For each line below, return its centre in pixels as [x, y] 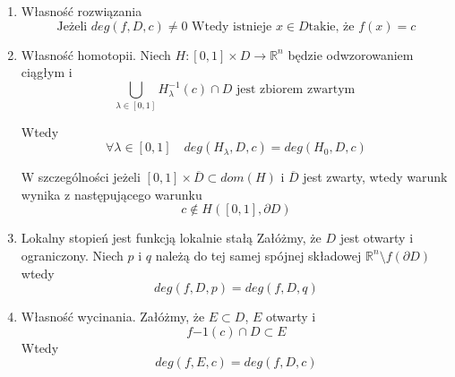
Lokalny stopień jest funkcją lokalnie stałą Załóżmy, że [171, 238]
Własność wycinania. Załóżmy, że [113, 317]
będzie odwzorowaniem [351, 54]
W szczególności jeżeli [81, 177]
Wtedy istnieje [232, 26]
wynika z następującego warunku [112, 194]
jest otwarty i [377, 238]
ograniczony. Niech [72, 255]
